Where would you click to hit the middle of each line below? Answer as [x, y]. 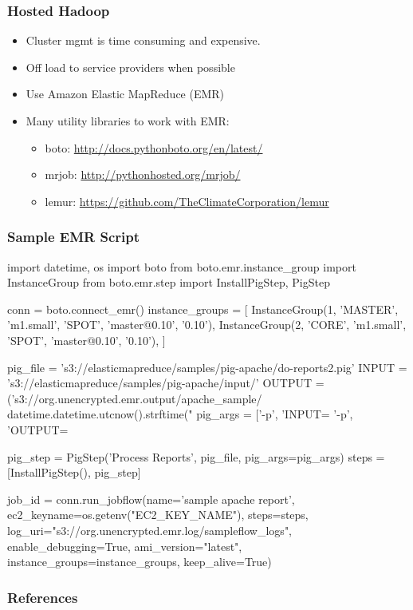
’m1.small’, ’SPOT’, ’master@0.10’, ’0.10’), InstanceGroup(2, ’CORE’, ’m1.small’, [207, 325]
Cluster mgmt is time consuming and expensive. [143, 40]
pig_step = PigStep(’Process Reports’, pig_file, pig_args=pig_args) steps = [196, 456]
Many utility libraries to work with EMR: [128, 121]
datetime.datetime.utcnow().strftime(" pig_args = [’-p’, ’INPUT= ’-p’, [180, 414]
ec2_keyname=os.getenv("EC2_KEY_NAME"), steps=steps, [158, 515]
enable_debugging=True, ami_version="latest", [125, 546]
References [43, 597]
